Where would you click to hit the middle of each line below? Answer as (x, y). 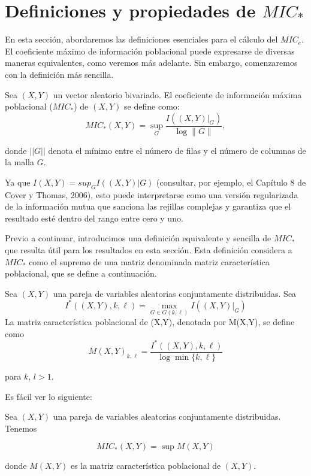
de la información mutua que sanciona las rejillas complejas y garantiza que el (148, 206)
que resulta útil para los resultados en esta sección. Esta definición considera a (149, 250)
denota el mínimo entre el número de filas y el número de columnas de (177, 150)
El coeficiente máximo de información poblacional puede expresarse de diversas (150, 51)
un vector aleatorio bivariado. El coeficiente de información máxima (177, 94)
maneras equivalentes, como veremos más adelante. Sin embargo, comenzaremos (151, 63)
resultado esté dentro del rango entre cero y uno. (94, 218)
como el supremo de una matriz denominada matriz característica (149, 261)
